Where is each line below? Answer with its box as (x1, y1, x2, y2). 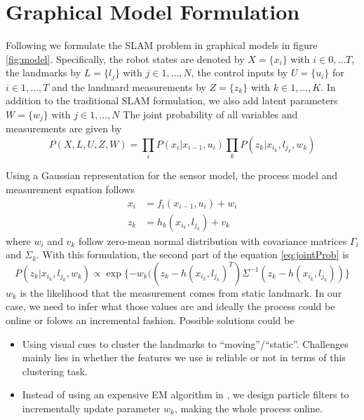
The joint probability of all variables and (123, 106, 298, 121)
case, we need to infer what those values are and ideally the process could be (6, 299, 335, 314)
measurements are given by (6, 121, 122, 136)
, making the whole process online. (174, 400, 323, 415)
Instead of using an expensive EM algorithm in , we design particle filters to (22, 387, 349, 402)
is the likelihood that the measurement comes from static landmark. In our (20, 285, 342, 300)
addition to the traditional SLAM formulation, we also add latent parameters (6, 93, 338, 108)
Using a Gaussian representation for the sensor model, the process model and (6, 168, 338, 183)
